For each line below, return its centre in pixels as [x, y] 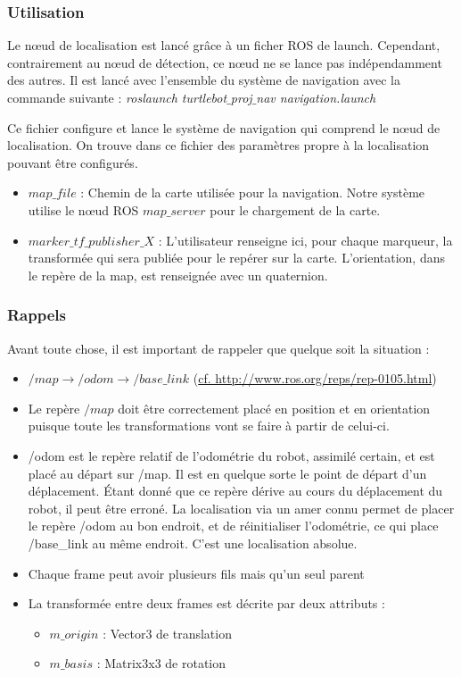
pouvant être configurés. [73, 162]
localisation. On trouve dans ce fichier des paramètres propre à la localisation [218, 145]
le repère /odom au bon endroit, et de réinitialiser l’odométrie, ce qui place [233, 526]
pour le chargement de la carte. [295, 209]
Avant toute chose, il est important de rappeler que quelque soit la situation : [218, 348]
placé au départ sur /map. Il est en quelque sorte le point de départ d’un [227, 473]
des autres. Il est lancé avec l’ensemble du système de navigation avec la [204, 80]
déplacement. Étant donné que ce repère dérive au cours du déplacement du [235, 491]
